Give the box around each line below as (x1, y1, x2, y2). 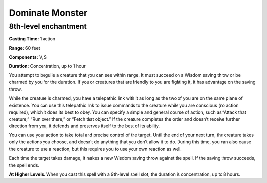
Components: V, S (9, 54, 47, 60)
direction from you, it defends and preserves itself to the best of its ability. (9, 123, 160, 129)
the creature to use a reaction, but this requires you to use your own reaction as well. (9, 146, 182, 152)
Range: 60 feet (9, 45, 40, 51)
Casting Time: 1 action (9, 36, 56, 42)
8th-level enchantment (9, 22, 87, 31)
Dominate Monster (9, 7, 88, 18)
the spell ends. (9, 162, 40, 168)
